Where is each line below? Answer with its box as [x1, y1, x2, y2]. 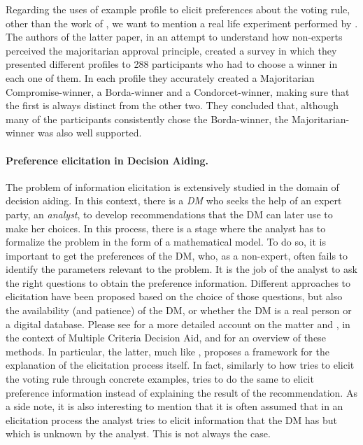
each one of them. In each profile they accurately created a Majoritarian [6, 70, 315, 85]
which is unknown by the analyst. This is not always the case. [6, 426, 271, 441]
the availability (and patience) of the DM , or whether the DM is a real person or [6, 303, 352, 318]
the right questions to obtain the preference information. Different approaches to [6, 275, 351, 290]
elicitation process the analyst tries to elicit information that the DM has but [6, 412, 337, 427]
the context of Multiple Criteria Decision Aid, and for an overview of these [6, 330, 326, 345]
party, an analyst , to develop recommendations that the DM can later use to [6, 206, 333, 221]
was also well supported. [37, 125, 142, 140]
